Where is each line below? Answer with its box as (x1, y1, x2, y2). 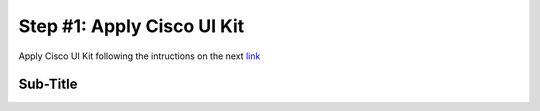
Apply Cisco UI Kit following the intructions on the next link (18, 50, 261, 62)
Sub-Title (18, 76, 78, 93)
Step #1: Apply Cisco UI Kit (18, 15, 245, 37)
